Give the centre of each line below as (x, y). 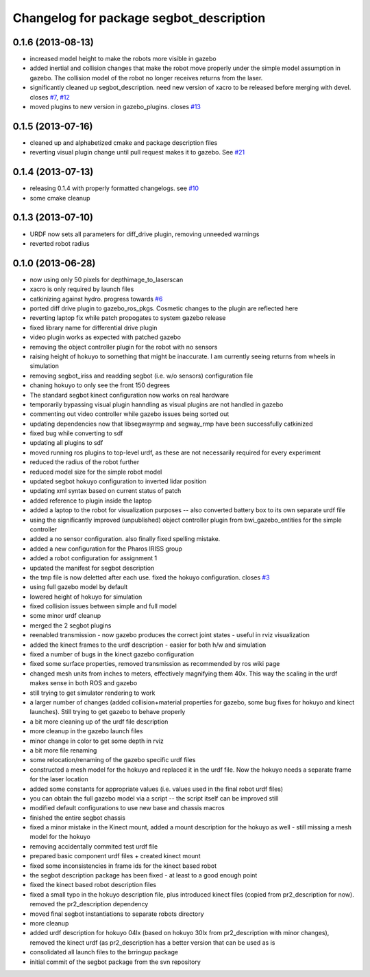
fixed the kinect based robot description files (93, 885)
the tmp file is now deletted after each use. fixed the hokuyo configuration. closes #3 (150, 577)
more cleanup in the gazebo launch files (86, 731)
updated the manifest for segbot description (92, 568)
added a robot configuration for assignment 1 (94, 558)
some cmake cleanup (60, 198)
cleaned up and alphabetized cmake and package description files (124, 142)
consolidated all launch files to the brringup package (104, 952)
